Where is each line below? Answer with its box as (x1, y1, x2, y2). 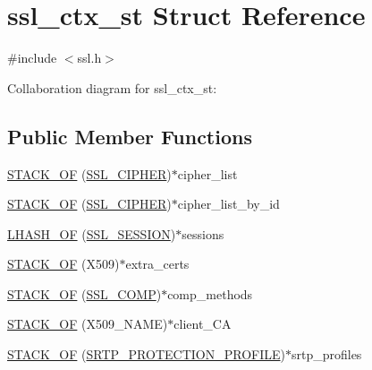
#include (7, 48, 57, 67)
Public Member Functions (7, 122, 252, 150)
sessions (182, 224, 224, 243)
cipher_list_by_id (177, 194, 280, 213)
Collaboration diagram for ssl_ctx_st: (7, 78, 217, 97)
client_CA (173, 314, 232, 333)
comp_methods (167, 284, 253, 303)
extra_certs (125, 254, 190, 273)
